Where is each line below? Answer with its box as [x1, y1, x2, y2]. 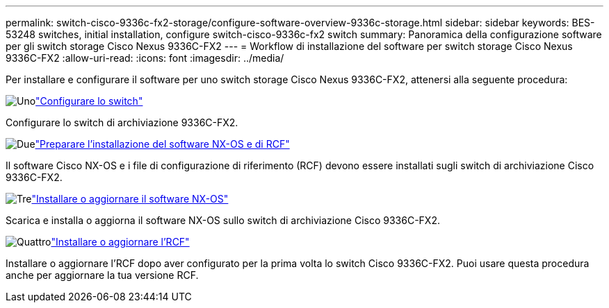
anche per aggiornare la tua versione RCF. [6, 269, 199, 281]
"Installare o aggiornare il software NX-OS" [31, 193, 229, 205]
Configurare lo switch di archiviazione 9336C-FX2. [6, 117, 238, 128]
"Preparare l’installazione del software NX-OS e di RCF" [35, 138, 290, 150]
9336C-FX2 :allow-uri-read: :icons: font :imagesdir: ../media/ [6, 52, 284, 64]
